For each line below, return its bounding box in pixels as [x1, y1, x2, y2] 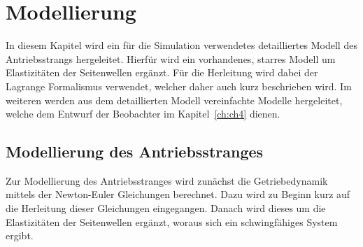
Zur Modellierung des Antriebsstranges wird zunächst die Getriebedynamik [6, 173, 328, 188]
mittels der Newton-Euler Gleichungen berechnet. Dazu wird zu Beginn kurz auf [6, 187, 350, 202]
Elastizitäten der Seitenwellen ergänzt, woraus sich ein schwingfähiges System [6, 214, 338, 229]
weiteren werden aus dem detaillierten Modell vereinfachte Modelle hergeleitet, [6, 92, 343, 107]
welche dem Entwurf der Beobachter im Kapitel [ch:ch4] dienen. [6, 106, 280, 121]
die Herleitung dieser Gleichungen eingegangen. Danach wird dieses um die [6, 201, 326, 216]
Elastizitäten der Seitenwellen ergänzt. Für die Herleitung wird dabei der [6, 65, 318, 80]
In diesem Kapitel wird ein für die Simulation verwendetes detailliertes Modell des [6, 38, 357, 52]
